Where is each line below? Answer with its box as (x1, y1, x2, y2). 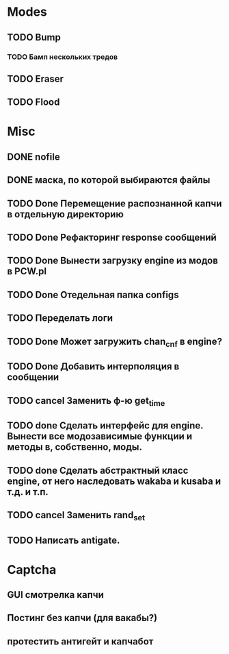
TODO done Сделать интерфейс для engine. (7, 420, 204, 432)
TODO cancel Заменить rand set (7, 509, 146, 523)
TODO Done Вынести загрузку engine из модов (7, 255, 219, 267)
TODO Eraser (7, 73, 64, 84)
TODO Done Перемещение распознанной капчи (7, 197, 222, 209)
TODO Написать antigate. (7, 534, 120, 546)
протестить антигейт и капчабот (7, 635, 154, 647)
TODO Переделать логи (7, 313, 113, 324)
